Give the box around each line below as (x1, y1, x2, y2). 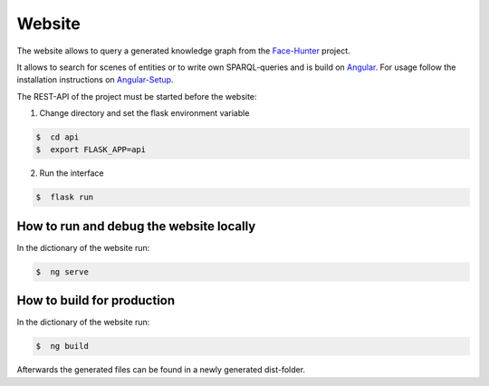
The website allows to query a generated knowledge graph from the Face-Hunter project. (16, 45, 350, 56)
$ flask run (35, 192, 94, 203)
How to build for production (16, 293, 176, 308)
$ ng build (35, 341, 90, 352)
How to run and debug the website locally (16, 218, 256, 234)
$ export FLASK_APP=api (35, 145, 147, 155)
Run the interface (39, 168, 104, 179)
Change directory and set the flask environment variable (39, 108, 250, 119)
